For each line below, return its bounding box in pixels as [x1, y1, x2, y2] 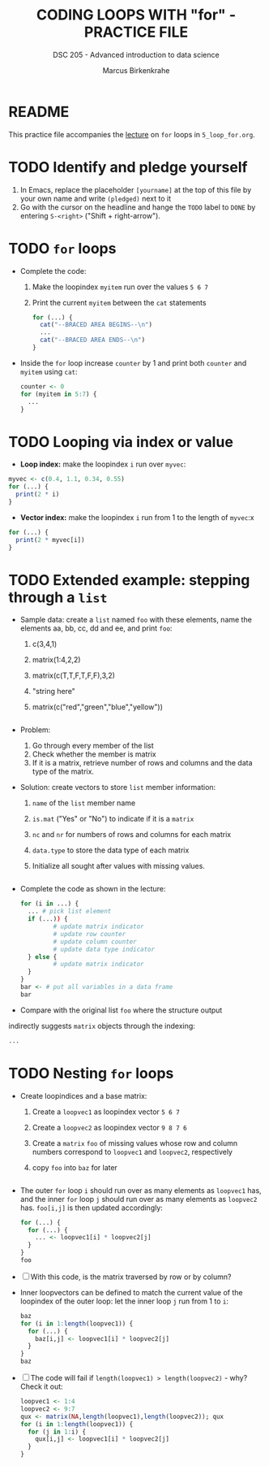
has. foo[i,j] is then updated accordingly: [19, 1203, 164, 1212]
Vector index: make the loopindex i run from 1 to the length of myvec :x [19, 512, 254, 522]
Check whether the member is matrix [32, 749, 156, 759]
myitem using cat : [19, 366, 79, 376]
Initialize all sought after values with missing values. [32, 861, 205, 871]
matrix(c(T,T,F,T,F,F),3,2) [32, 670, 116, 680]
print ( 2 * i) [15, 490, 60, 499]
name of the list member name [32, 798, 136, 808]
